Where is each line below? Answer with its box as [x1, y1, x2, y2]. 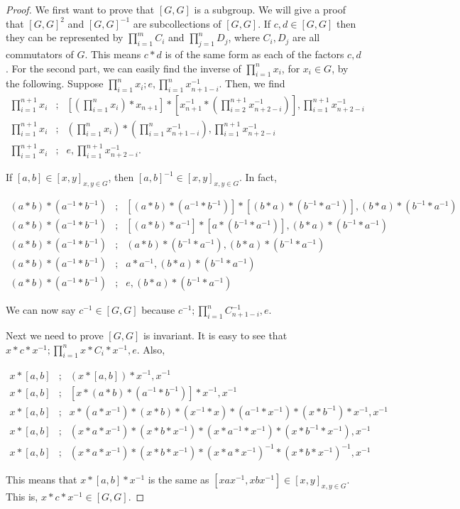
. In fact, [239, 170, 277, 185]
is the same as [148, 472, 209, 487]
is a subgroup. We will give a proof [194, 2, 346, 16]
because [141, 302, 175, 317]
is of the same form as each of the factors [165, 46, 344, 61]
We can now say [6, 302, 76, 317]
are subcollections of [133, 16, 221, 31]
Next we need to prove [6, 328, 104, 343]
